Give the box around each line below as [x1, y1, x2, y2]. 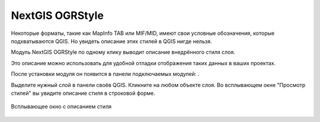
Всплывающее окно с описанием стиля [11, 103, 112, 110]
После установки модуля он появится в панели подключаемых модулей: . [11, 70, 200, 78]
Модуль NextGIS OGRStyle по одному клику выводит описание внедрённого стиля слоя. [11, 49, 235, 56]
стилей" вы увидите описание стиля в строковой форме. [11, 89, 156, 97]
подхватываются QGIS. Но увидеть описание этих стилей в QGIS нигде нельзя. [11, 37, 212, 44]
